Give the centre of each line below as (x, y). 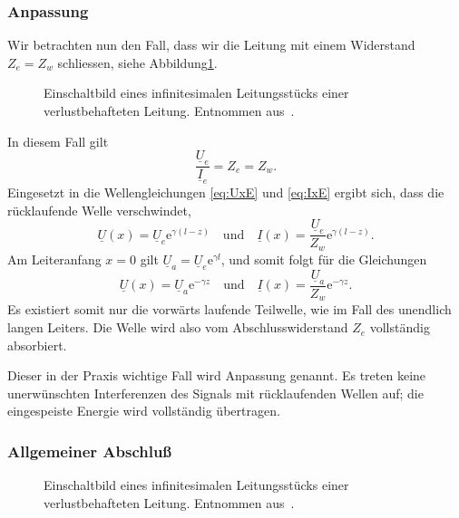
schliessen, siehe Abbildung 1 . (137, 62)
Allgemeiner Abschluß (90, 451)
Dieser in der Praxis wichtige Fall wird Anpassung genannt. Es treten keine (217, 375)
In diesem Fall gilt (58, 141)
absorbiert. (37, 345)
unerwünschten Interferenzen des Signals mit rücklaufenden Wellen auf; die (215, 393)
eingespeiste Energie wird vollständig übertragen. (144, 411)
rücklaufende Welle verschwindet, (99, 210)
